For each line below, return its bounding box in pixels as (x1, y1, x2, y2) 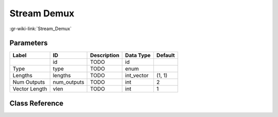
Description (90, 52, 119, 59)
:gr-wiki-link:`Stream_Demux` (9, 26, 72, 32)
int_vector (125, 72, 149, 79)
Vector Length (12, 85, 47, 92)
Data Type (125, 52, 151, 59)
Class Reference (9, 99, 64, 107)
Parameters (9, 39, 48, 48)
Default (156, 52, 175, 59)
